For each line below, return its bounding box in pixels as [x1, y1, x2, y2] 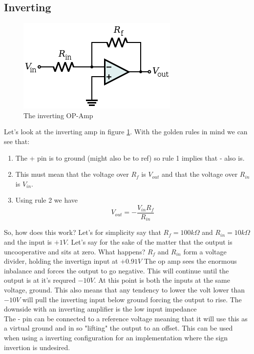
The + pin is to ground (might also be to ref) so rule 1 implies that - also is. [15, 152, 245, 163]
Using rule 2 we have [15, 195, 78, 205]
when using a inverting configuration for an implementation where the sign [4, 333, 228, 342]
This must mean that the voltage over [15, 169, 129, 179]
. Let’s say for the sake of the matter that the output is [66, 237, 233, 247]
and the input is [4, 237, 52, 247]
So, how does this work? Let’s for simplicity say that [4, 227, 161, 237]
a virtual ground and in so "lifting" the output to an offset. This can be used [4, 323, 233, 333]
